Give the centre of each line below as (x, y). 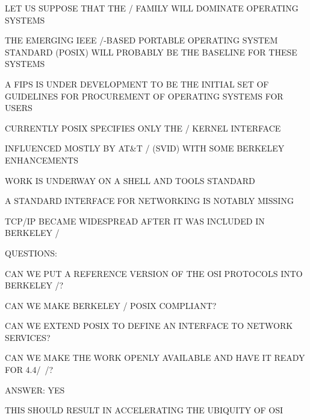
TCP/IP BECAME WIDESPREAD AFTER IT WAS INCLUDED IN (135, 221)
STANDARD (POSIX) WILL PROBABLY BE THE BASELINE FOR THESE (151, 52)
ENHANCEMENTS (42, 160)
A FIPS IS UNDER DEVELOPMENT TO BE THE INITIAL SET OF (137, 84)
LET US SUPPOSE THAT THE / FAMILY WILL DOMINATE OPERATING (152, 8)
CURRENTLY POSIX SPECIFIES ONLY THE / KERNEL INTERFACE (143, 128)
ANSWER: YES (35, 390)
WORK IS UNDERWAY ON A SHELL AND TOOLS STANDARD (130, 180)
